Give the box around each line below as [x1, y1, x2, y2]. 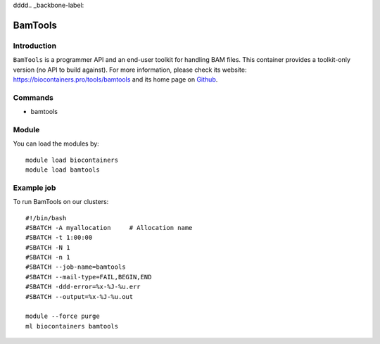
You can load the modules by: [13, 139, 100, 148]
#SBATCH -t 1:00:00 [25, 234, 93, 242]
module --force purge [25, 312, 100, 320]
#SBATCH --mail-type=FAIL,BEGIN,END [25, 273, 152, 281]
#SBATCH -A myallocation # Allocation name [25, 224, 193, 231]
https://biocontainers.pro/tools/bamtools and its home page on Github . [13, 75, 218, 84]
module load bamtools [25, 166, 100, 174]
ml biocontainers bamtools [25, 322, 119, 330]
